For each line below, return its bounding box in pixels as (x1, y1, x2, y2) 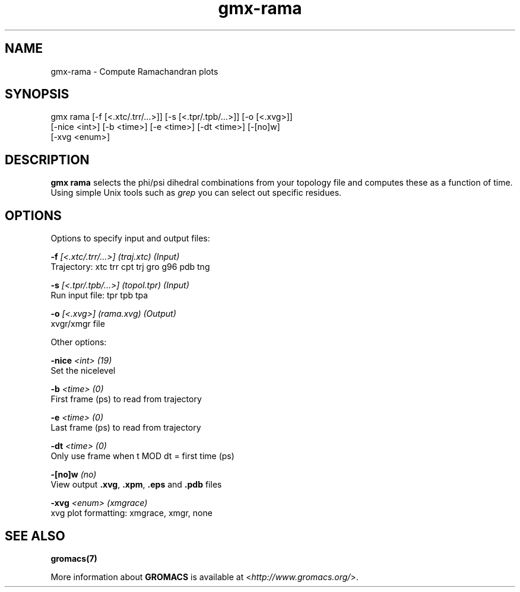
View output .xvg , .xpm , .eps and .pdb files (50, 479, 222, 490)
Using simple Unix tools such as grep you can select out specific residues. (50, 187, 342, 198)
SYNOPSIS (5, 87, 69, 102)
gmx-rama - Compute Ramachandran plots (50, 66, 218, 77)
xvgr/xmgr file (50, 319, 105, 329)
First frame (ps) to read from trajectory (50, 394, 202, 405)
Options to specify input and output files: (50, 233, 210, 244)
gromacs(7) (50, 553, 97, 564)
